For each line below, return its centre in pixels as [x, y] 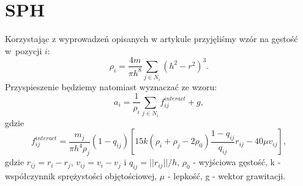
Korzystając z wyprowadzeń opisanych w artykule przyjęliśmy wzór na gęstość [151, 39]
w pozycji [24, 50]
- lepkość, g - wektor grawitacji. [226, 175]
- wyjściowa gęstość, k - [237, 162]
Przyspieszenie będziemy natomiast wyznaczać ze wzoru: [111, 86]
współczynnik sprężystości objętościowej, [81, 175]
